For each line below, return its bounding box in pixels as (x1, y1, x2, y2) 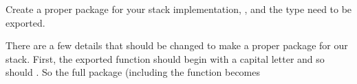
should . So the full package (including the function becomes (6, 65, 261, 79)
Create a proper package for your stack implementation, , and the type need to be (6, 2, 352, 16)
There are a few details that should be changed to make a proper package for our (6, 38, 348, 53)
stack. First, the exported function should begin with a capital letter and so (6, 51, 325, 66)
